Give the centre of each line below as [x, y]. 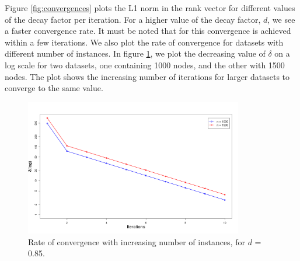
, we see [281, 19]
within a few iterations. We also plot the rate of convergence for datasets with [144, 42]
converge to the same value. [54, 88]
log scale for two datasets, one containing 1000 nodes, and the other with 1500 [145, 65]
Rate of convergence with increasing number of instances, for [137, 241]
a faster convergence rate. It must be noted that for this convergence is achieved [148, 31]
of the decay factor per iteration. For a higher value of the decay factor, [133, 19]
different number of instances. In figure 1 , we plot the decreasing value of [135, 53]
